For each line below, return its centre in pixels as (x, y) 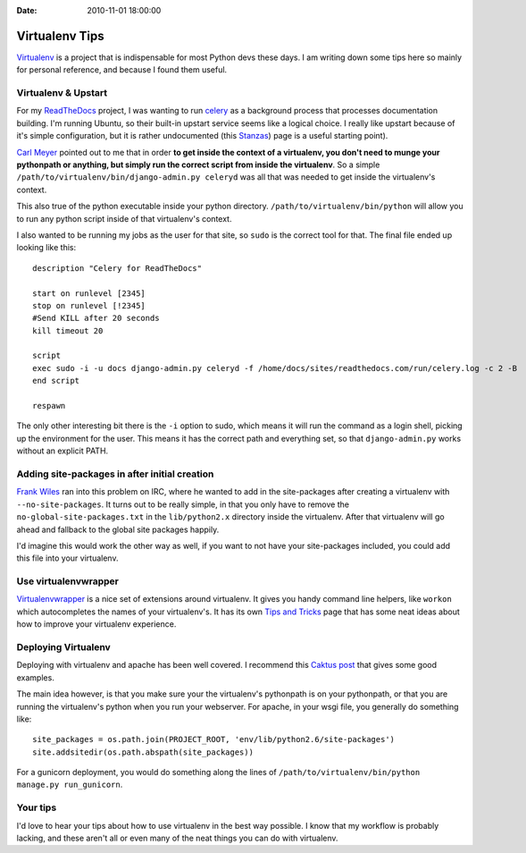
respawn (49, 406)
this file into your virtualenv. (67, 558)
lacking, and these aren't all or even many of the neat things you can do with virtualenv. (177, 838)
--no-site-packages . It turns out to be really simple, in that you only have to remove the (183, 504)
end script (56, 381)
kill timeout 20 (68, 330)
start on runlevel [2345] (89, 293)
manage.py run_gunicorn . (70, 785)
